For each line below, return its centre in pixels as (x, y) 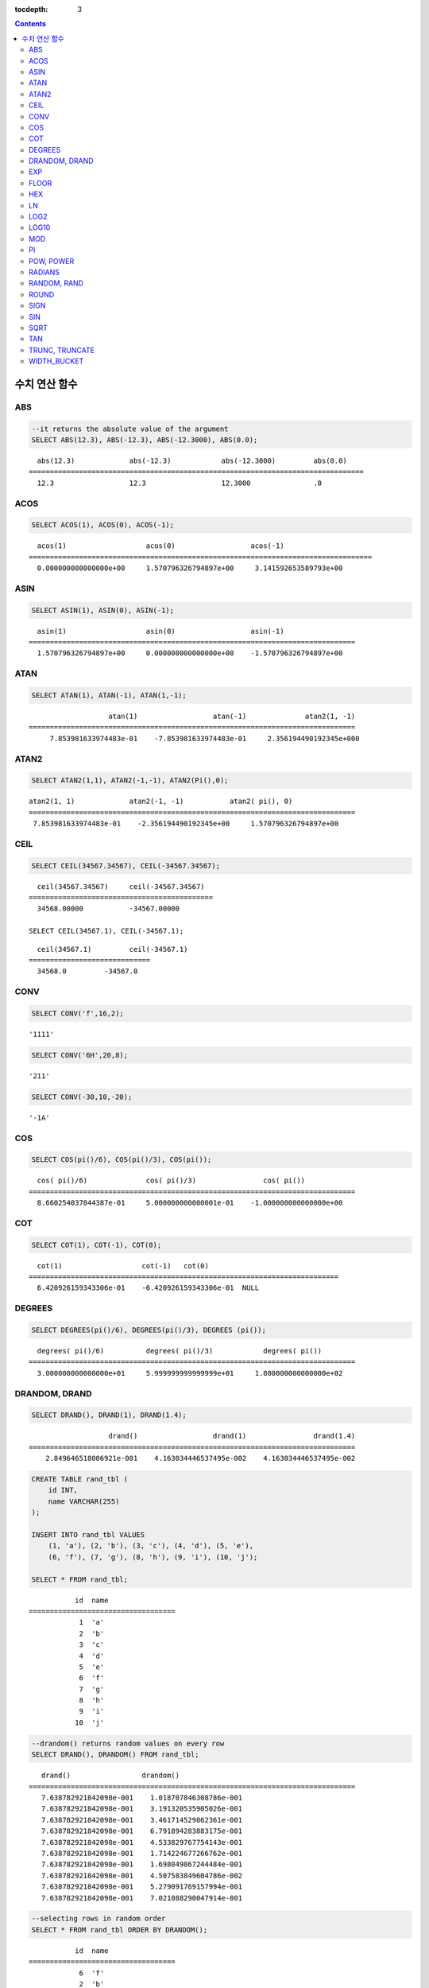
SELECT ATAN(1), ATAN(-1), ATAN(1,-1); (109, 695)
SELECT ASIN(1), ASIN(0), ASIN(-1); (103, 610)
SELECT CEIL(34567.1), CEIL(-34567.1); (106, 931)
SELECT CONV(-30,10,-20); (82, 1097)
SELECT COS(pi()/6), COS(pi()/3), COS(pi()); (122, 1160)
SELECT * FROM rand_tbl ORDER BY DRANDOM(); (120, 1930)
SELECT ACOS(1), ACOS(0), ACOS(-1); (103, 525)
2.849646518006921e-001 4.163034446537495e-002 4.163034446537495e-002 (200, 1458)
